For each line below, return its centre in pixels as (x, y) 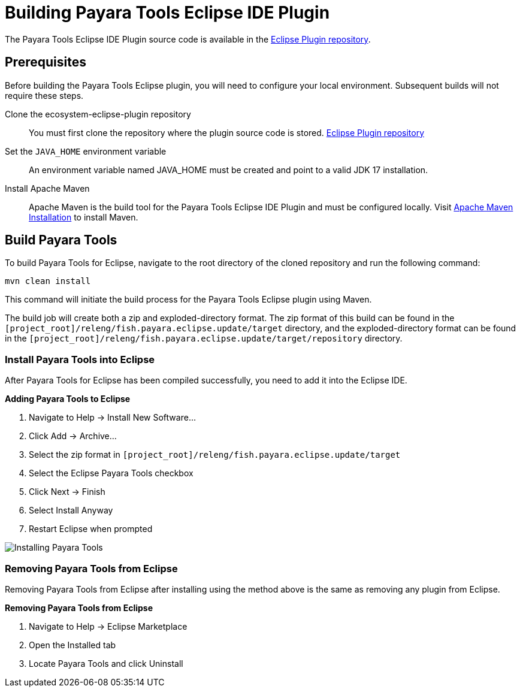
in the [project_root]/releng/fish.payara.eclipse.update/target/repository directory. (204, 339)
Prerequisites (46, 62)
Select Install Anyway (71, 510)
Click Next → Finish (67, 492)
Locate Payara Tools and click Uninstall (106, 663)
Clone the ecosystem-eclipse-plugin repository (98, 114)
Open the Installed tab (72, 645)
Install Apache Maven (47, 188)
